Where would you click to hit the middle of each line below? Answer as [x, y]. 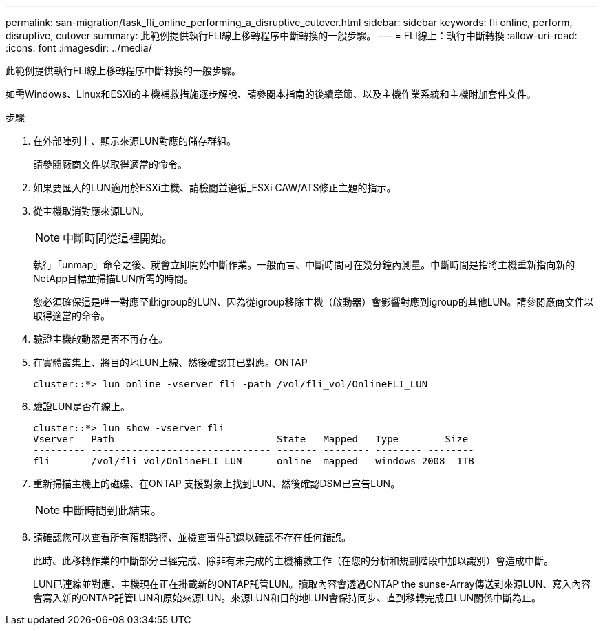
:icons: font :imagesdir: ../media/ [79, 48]
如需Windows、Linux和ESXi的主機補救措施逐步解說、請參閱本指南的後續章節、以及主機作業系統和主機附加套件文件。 [271, 94]
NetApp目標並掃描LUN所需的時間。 [113, 278]
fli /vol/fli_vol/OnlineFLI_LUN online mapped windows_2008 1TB [254, 461]
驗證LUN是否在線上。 [82, 406]
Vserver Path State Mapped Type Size [251, 439]
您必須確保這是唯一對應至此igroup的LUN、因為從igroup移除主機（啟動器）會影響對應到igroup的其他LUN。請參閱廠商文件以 [314, 302]
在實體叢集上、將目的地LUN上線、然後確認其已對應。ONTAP [170, 362]
